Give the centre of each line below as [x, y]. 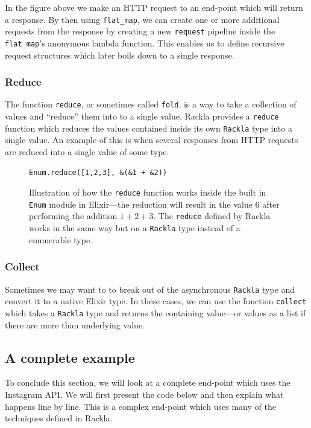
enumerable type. [61, 239]
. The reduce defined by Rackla [212, 216]
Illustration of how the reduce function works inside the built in [148, 192]
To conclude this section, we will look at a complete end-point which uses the [148, 382]
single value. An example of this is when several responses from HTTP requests [152, 140]
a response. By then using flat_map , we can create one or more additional [142, 19]
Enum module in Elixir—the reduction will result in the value [141, 204]
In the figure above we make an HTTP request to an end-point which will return [154, 7]
